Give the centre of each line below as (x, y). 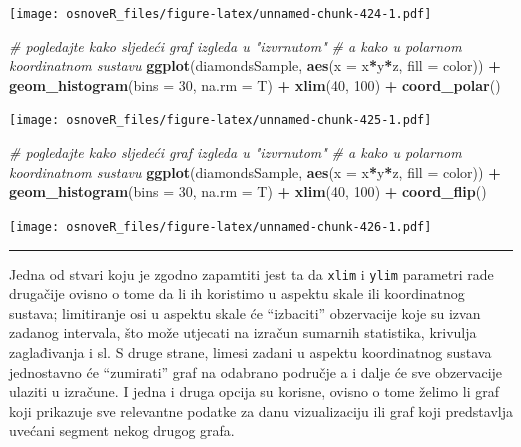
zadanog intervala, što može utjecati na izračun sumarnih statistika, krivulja (243, 332)
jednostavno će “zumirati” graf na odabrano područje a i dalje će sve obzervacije (256, 371)
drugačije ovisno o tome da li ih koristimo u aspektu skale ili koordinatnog (237, 293)
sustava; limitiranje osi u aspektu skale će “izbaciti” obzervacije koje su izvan (245, 312)
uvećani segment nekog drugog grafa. (122, 430)
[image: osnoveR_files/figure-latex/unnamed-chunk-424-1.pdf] (220, 14)
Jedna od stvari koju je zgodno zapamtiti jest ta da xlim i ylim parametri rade (251, 273)
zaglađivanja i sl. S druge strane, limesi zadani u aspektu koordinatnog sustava (250, 351)
